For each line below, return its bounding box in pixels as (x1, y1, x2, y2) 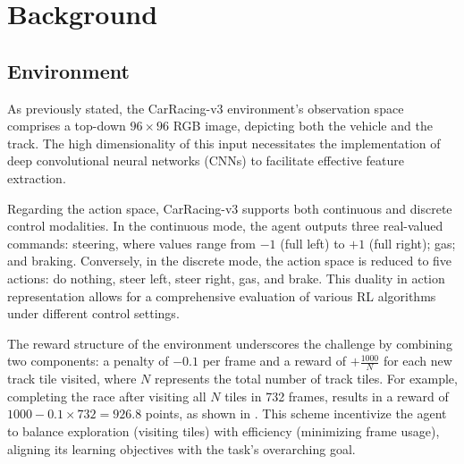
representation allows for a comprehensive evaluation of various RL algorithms (7, 286, 436, 305)
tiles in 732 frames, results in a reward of (224, 386, 449, 405)
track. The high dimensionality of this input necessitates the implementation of (7, 133, 441, 152)
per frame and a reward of (202, 351, 347, 370)
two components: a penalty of (7, 351, 169, 370)
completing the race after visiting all (7, 386, 207, 405)
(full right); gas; (368, 233, 456, 252)
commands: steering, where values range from (7, 233, 257, 252)
